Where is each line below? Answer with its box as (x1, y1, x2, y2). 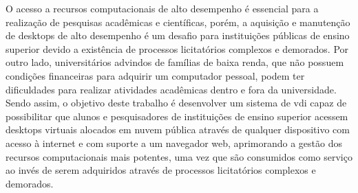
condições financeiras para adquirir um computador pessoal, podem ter (6, 68, 305, 82)
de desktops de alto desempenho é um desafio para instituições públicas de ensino (6, 28, 350, 43)
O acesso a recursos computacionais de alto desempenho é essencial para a (6, 1, 319, 15)
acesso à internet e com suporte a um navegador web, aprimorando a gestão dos (6, 135, 342, 150)
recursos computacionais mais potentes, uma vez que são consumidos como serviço (6, 149, 352, 163)
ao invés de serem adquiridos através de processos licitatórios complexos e (6, 163, 316, 177)
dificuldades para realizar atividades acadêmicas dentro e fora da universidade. (6, 82, 337, 96)
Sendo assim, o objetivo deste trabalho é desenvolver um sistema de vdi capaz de (6, 95, 347, 110)
